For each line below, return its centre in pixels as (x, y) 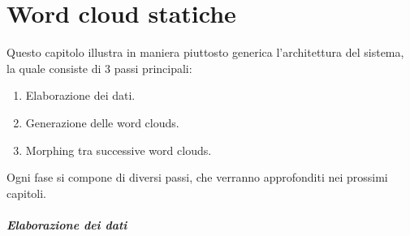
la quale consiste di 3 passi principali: (99, 68)
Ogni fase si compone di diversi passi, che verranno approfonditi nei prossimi (197, 177)
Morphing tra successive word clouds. (119, 150)
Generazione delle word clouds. (102, 122)
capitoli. (27, 193)
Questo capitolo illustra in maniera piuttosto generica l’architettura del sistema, (205, 52)
